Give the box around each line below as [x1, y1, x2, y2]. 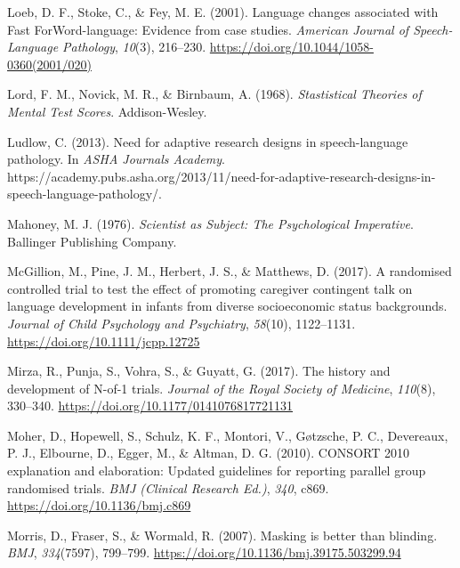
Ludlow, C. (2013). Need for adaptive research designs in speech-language [7, 132, 408, 150]
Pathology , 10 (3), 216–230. [62, 37, 206, 56]
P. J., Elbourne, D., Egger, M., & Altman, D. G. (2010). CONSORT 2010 [7, 443, 409, 462]
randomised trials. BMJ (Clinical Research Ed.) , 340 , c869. [7, 478, 329, 497]
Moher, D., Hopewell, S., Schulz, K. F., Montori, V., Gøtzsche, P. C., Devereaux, [7, 426, 448, 444]
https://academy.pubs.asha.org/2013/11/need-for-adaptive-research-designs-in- [7, 166, 436, 185]
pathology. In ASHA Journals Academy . [7, 150, 225, 168]
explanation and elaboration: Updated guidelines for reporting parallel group [7, 461, 426, 480]
